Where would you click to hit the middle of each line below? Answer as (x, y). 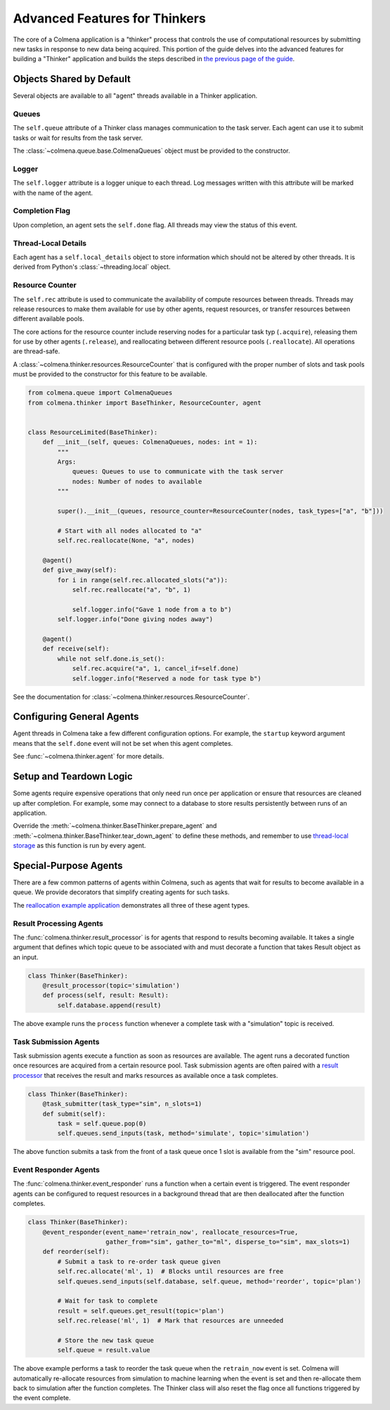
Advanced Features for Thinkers (110, 18)
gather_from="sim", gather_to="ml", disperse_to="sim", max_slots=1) (228, 1241)
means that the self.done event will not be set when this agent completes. (123, 743)
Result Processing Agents (58, 923)
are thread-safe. (37, 351)
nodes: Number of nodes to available (137, 481)
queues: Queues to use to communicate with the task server (178, 472)
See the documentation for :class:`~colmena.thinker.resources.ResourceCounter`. (131, 697)
